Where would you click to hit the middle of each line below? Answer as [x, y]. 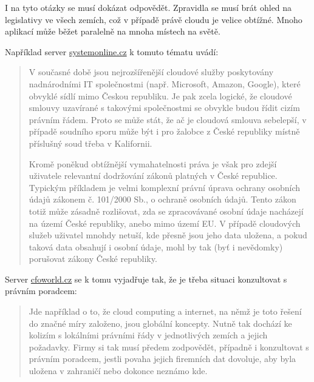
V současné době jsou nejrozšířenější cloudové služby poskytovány [151, 72]
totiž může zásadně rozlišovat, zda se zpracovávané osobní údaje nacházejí [166, 211]
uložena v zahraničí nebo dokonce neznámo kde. [118, 371]
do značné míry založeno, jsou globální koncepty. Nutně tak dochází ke [160, 323]
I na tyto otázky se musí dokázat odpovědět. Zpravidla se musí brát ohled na [148, 7]
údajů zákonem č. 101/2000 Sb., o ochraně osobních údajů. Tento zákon [162, 199]
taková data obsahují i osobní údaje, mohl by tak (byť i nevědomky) [156, 246]
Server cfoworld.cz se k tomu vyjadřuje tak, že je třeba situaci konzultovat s [146, 279]
